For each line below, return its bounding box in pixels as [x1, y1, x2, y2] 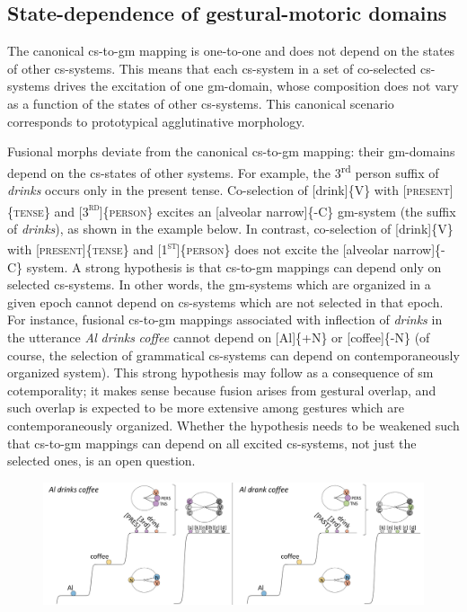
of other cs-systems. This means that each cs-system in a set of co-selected [7, 58, 417, 77]
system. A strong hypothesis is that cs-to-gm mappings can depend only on [26, 257, 442, 276]
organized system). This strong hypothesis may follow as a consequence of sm [7, 363, 434, 382]
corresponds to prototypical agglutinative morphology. [7, 111, 305, 130]
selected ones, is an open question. [7, 451, 196, 470]
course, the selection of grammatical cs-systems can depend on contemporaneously [7, 345, 460, 364]
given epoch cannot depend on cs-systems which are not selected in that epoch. [7, 292, 444, 311]
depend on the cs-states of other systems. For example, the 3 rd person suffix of [7, 160, 439, 182]
